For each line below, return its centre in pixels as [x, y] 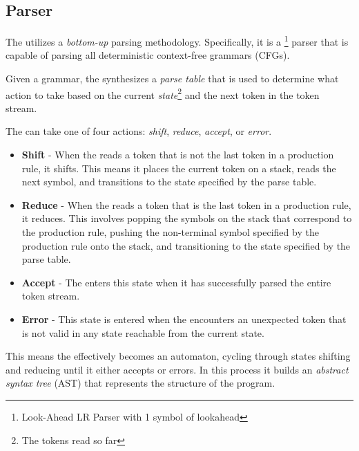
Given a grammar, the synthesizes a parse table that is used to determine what [172, 79]
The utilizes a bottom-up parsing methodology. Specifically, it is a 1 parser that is [177, 40]
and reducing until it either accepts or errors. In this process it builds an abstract [177, 369]
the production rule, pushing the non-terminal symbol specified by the [170, 232]
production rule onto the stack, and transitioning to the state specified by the [186, 245]
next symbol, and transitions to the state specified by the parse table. [169, 182]
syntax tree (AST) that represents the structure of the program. [140, 383]
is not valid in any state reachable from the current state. [143, 332]
